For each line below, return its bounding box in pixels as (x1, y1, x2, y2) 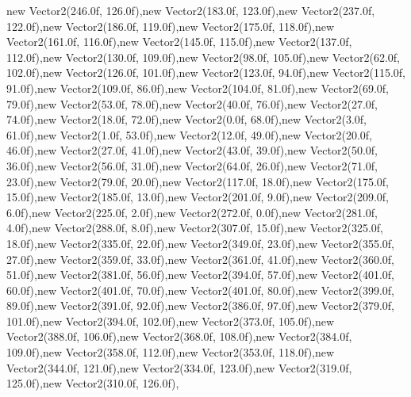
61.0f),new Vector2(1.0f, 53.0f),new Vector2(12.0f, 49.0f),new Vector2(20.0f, (6, 126, 373, 143)
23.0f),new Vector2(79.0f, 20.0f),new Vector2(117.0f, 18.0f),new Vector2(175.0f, (6, 173, 390, 189)
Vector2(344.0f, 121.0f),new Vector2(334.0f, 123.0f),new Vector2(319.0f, (6, 359, 352, 376)
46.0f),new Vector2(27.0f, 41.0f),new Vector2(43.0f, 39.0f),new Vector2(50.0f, (6, 142, 378, 158)
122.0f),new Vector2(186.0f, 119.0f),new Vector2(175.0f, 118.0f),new (6, 17, 335, 34)
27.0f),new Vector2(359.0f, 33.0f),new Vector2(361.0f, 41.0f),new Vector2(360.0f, (6, 250, 395, 267)
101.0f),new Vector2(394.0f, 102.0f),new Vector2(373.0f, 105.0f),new (6, 312, 335, 329)
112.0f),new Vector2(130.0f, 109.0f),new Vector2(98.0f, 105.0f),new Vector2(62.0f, (6, 48, 401, 65)
